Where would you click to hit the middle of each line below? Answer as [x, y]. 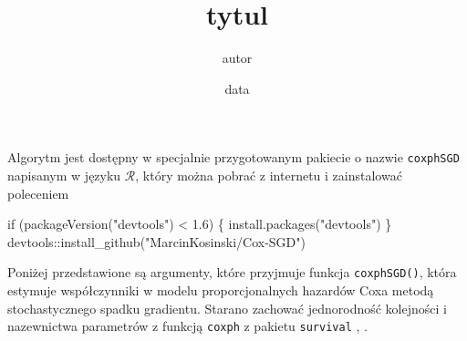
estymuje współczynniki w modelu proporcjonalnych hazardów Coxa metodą [221, 290]
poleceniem [38, 193]
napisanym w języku [64, 175]
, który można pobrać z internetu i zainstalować [269, 175]
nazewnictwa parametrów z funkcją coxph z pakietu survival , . [187, 326]
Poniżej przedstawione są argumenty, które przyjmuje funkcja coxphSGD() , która [232, 272]
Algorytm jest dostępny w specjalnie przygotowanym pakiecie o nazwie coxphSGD [233, 157]
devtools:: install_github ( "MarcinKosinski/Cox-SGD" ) [156, 241]
